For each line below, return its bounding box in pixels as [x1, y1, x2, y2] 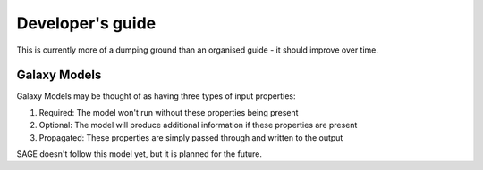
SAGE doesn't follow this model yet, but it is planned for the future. [16, 149, 263, 159]
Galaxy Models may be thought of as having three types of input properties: [16, 91, 296, 101]
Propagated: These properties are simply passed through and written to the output [38, 132, 343, 142]
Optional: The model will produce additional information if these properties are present [38, 120, 358, 131]
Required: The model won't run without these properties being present [38, 107, 299, 117]
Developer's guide [16, 13, 157, 33]
